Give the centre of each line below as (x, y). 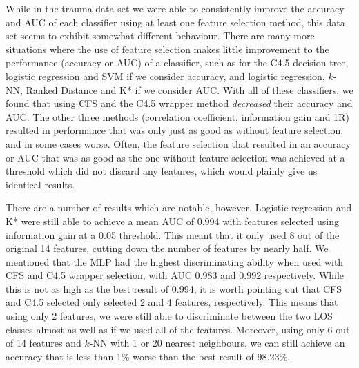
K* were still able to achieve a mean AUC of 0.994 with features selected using (172, 221)
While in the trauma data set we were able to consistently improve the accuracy (175, 8)
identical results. (40, 184)
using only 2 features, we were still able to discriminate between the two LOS (169, 316)
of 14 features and (43, 343)
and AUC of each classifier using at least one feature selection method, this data (175, 22)
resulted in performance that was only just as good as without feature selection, (175, 130)
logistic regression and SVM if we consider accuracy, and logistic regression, (165, 76)
